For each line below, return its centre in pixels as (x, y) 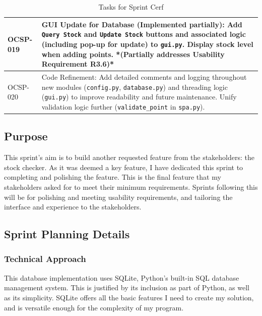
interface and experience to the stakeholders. (73, 207)
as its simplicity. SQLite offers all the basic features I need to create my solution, (129, 297)
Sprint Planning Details (67, 234)
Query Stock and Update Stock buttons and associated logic (144, 34)
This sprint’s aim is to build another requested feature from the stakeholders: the (129, 157)
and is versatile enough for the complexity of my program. (94, 307)
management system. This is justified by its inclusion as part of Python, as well (127, 287)
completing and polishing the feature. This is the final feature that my (113, 177)
